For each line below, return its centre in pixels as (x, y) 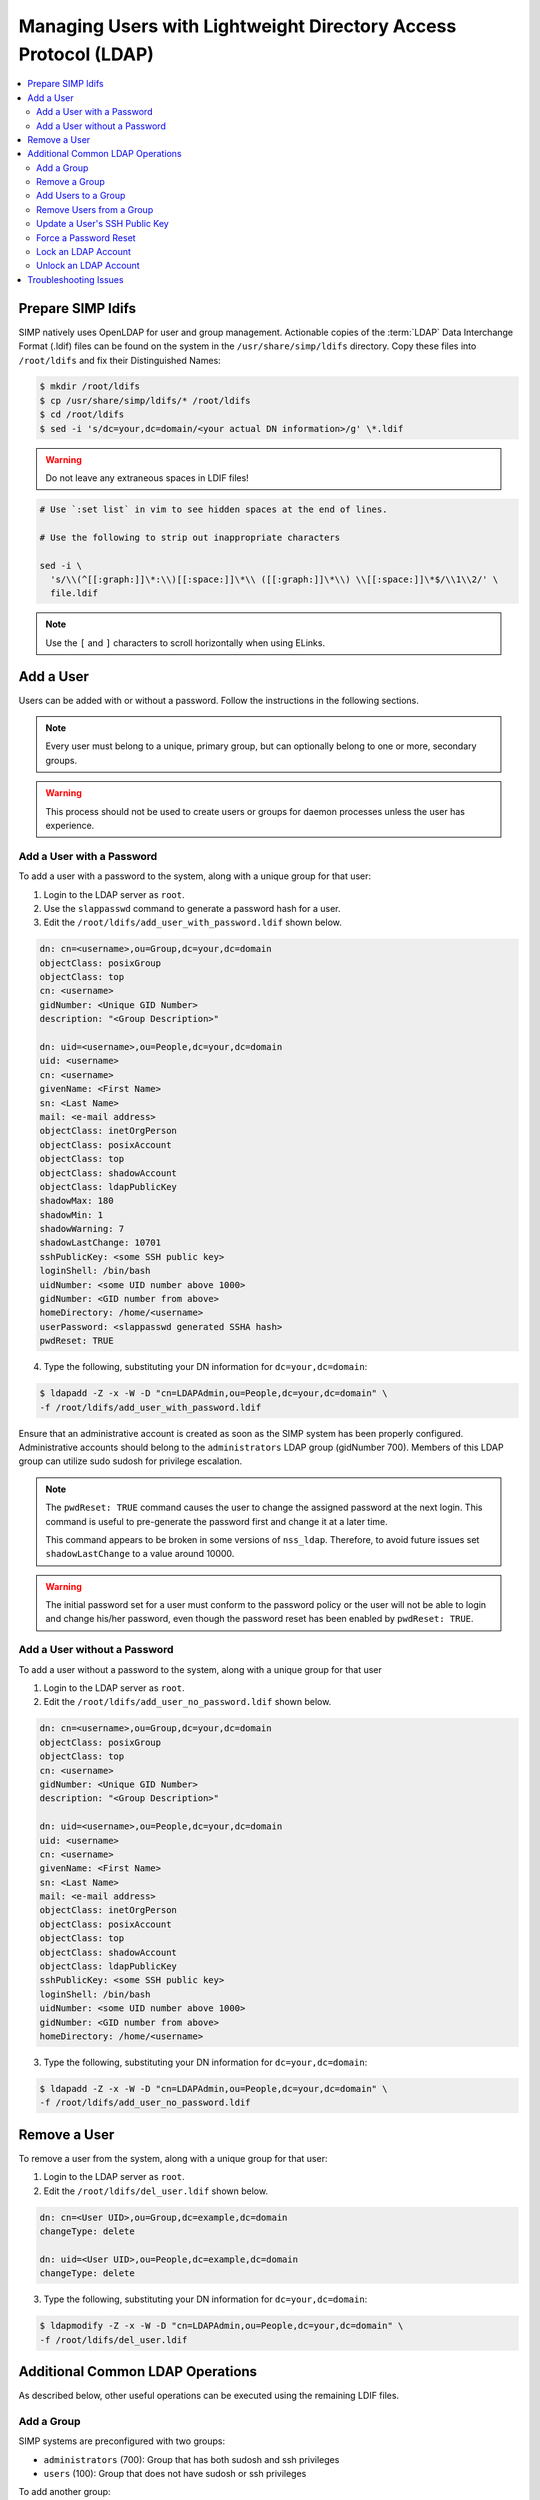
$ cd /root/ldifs (82, 414)
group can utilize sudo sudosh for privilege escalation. (130, 1461)
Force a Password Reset (86, 237)
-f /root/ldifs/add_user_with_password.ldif (150, 1407)
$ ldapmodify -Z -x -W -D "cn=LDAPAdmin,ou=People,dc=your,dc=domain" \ (221, 2326)
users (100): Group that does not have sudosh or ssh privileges (175, 2473)
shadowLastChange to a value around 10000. (140, 1554)
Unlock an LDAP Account (88, 266)
